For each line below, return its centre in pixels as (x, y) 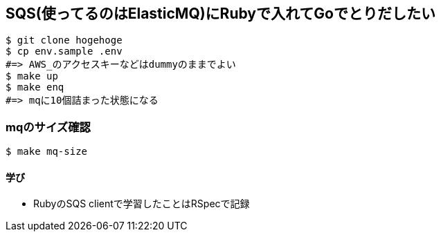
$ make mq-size (47, 152)
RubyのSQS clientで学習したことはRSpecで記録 (142, 204)
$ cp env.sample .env (64, 51)
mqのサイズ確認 (48, 127)
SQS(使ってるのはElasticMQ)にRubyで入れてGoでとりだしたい (220, 13)
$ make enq (35, 87)
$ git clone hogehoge (64, 40)
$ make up (32, 76)
